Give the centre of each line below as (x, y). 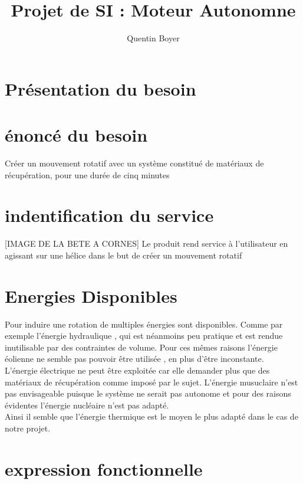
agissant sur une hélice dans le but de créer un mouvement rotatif (123, 255)
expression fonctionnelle (104, 468)
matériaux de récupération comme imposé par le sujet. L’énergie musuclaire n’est (151, 382)
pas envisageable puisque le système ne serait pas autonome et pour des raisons (148, 393)
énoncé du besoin (76, 135)
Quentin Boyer (153, 38)
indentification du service (109, 215)
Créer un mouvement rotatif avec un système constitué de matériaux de (134, 163)
